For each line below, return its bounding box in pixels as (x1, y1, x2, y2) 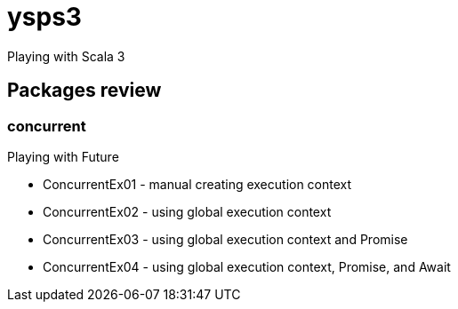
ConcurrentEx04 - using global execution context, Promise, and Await (43, 258, 451, 274)
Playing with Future (7, 148, 119, 164)
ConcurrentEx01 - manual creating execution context (43, 176, 352, 192)
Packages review (7, 79, 162, 102)
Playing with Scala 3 (7, 48, 125, 64)
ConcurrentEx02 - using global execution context (43, 203, 332, 219)
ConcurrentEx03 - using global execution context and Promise (43, 231, 408, 247)
